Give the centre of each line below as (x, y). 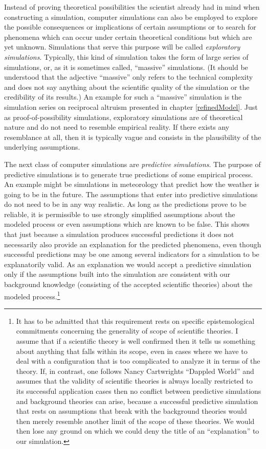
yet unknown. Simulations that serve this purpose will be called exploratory (122, 47)
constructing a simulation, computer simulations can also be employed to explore (131, 17)
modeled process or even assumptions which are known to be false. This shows (127, 224)
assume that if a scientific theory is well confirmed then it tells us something (136, 341)
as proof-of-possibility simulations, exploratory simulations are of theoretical (124, 117)
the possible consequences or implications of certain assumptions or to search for (130, 27)
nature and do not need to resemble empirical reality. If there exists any (117, 127)
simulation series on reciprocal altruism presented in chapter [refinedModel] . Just (131, 107)
